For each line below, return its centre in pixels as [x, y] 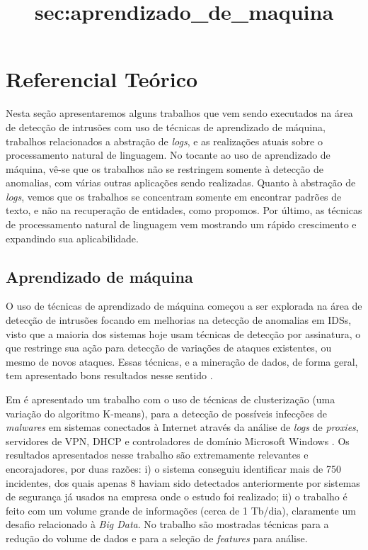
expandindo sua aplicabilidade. [72, 238]
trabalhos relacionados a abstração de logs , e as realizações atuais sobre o [164, 141]
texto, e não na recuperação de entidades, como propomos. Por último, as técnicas [184, 210]
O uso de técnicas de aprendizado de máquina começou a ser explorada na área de [184, 306]
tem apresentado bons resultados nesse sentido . [109, 375]
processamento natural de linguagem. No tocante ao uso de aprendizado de [168, 155]
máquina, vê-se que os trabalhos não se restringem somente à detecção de [165, 168]
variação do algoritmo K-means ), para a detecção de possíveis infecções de [166, 413]
